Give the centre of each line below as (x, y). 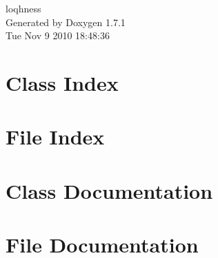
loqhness (23, 8)
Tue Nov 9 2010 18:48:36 (58, 35)
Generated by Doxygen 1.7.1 (66, 22)
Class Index (62, 82)
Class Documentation (109, 190)
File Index (55, 137)
